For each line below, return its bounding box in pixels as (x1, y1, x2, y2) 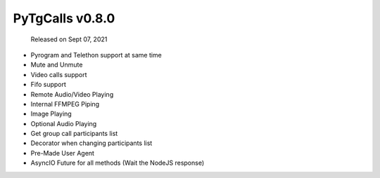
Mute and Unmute (30, 60, 83, 69)
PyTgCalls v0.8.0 (13, 11, 115, 26)
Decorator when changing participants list (30, 139, 153, 147)
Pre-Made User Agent (30, 149, 95, 157)
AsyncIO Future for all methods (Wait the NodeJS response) (30, 158, 205, 167)
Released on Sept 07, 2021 (30, 35, 108, 43)
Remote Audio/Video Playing (30, 90, 114, 98)
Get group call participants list (30, 130, 118, 138)
